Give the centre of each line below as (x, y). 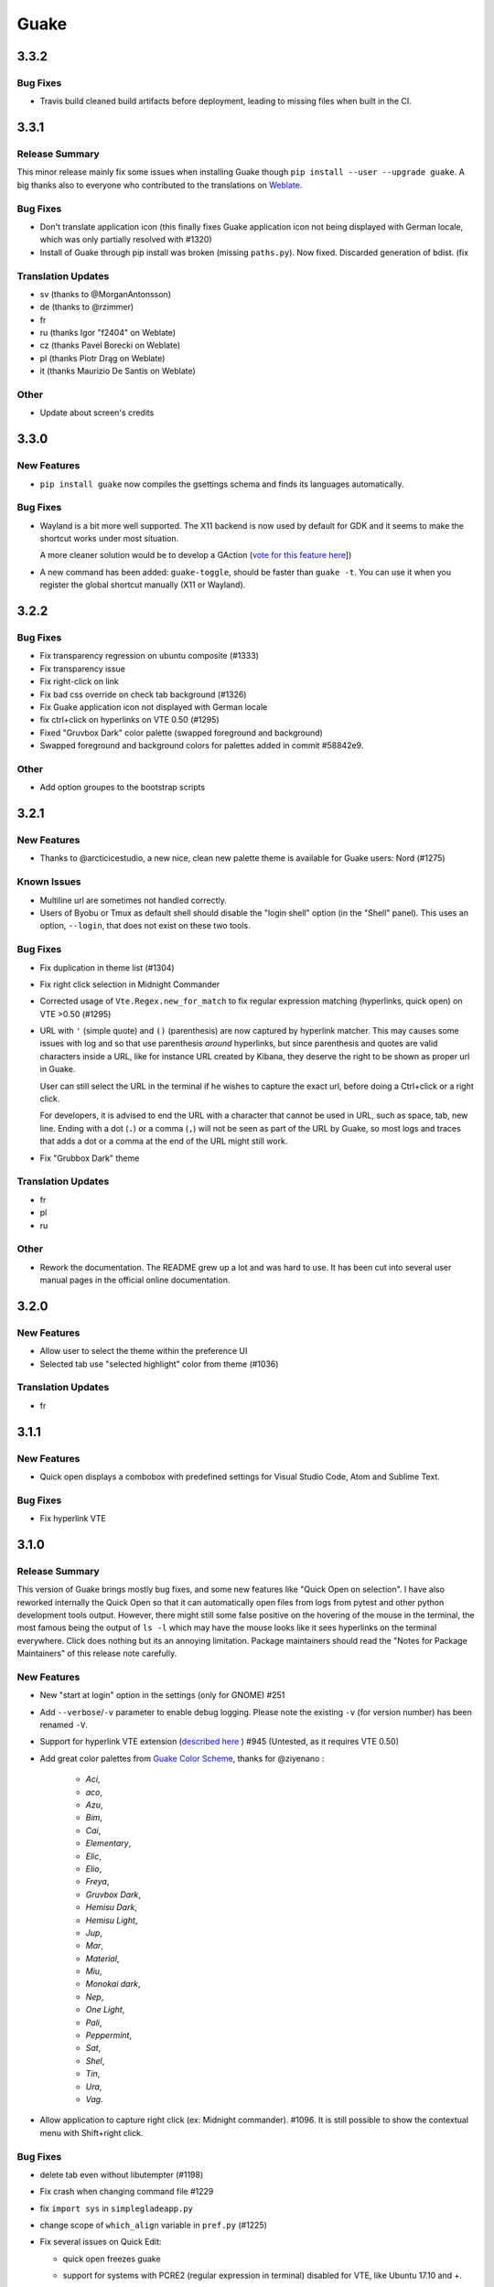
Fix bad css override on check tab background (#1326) (143, 694)
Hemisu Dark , (111, 1907)
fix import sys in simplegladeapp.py (117, 2208)
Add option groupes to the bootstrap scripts (123, 788)
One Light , (105, 2010)
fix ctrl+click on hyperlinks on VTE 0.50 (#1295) (129, 720)
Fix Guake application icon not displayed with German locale (154, 707)
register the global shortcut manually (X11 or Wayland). (143, 585)
